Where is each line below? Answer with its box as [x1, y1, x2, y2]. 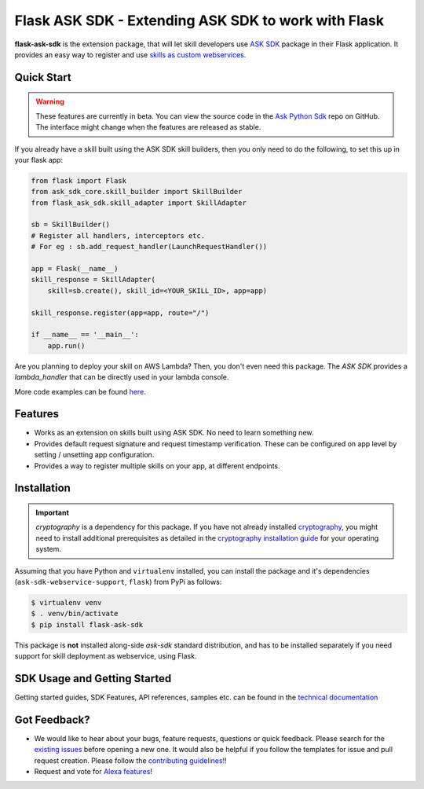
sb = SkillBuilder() [31, 220, 110, 229]
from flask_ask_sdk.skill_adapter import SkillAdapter [31, 198, 247, 207]
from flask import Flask [31, 176, 127, 185]
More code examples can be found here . [14, 387, 147, 396]
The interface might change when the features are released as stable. [35, 123, 261, 132]
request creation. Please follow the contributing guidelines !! [34, 755, 227, 765]
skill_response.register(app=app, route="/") [31, 308, 210, 317]
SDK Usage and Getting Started [14, 672, 172, 685]
